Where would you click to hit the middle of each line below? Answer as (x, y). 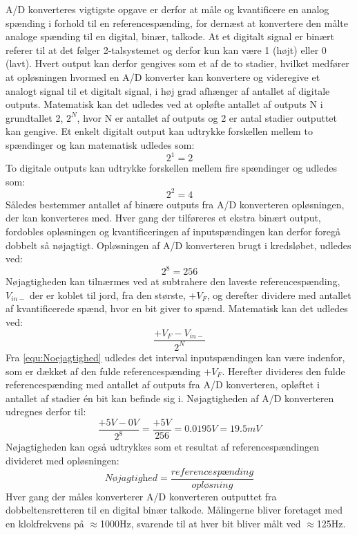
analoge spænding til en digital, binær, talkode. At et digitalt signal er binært (170, 36)
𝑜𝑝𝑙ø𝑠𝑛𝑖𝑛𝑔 (212, 485)
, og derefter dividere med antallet (279, 294)
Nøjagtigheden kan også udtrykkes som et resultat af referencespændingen (162, 447)
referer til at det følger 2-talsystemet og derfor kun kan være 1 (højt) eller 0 (166, 49)
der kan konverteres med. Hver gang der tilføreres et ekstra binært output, (163, 218)
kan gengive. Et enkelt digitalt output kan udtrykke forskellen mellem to (159, 131)
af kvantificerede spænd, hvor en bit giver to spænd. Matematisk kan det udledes (177, 308)
